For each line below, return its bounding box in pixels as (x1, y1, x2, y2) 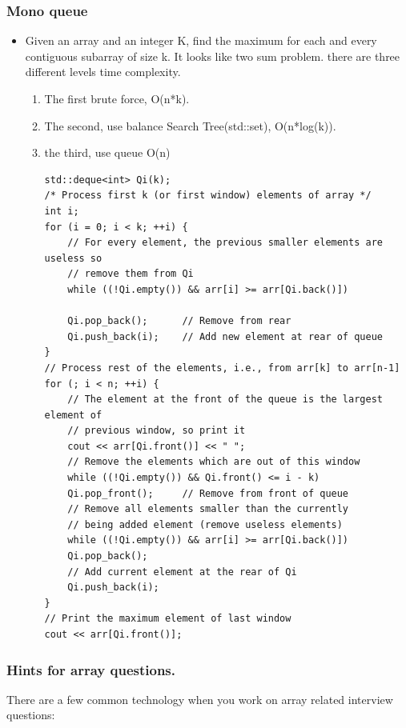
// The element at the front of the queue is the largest (67, 394, 383, 406)
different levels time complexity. (25, 63, 181, 80)
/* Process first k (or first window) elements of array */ (44, 190, 372, 202)
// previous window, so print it (67, 425, 246, 437)
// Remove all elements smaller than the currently (67, 503, 349, 515)
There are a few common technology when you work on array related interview (6, 690, 393, 707)
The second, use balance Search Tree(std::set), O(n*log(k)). (44, 117, 336, 134)
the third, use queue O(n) (44, 144, 171, 161)
